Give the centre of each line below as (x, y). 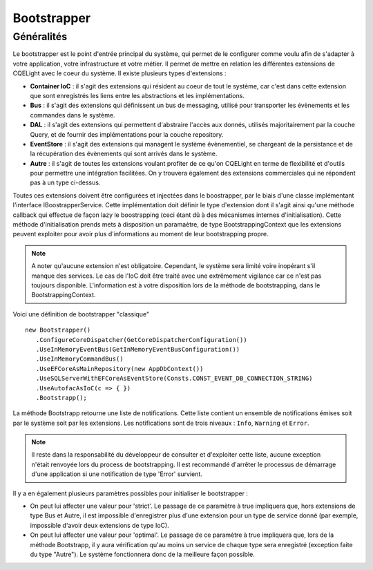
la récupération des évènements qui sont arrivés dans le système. (124, 154)
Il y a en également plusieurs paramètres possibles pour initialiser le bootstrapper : (131, 493)
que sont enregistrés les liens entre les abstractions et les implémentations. (137, 95)
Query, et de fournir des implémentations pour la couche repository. (127, 134)
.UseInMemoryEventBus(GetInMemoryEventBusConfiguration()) (138, 349)
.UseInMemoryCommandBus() (79, 359)
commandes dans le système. (73, 115)
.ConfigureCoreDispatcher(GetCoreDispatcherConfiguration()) (142, 340)
